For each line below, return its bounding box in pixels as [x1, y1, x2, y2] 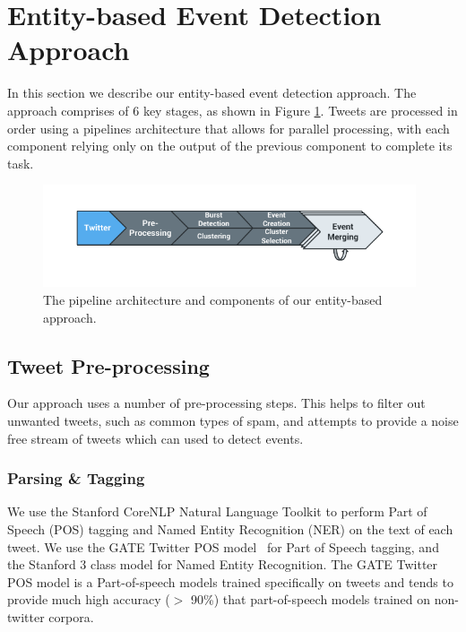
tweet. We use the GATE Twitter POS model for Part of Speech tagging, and [7, 537, 439, 556]
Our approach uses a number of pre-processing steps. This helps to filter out [7, 394, 426, 412]
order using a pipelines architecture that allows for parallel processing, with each [7, 118, 450, 137]
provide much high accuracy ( [7, 590, 170, 609]
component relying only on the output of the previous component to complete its [7, 136, 453, 155]
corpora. [48, 608, 94, 627]
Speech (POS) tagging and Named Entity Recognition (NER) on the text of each [7, 520, 453, 539]
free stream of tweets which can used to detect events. [7, 429, 304, 447]
